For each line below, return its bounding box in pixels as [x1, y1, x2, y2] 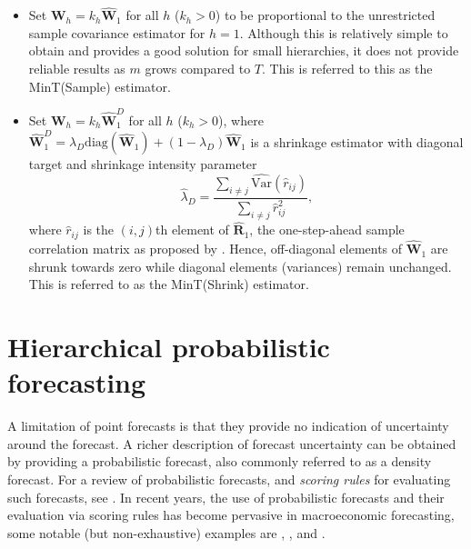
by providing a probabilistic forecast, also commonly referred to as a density [7, 452, 432, 471]
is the [83, 220, 115, 239]
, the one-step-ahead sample [249, 220, 405, 239]
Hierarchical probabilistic [7, 328, 330, 365]
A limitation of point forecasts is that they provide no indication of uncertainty [7, 416, 449, 435]
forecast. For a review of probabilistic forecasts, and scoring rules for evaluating [7, 469, 451, 488]
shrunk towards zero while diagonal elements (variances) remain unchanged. [28, 256, 452, 275]
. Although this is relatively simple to [239, 23, 448, 42]
